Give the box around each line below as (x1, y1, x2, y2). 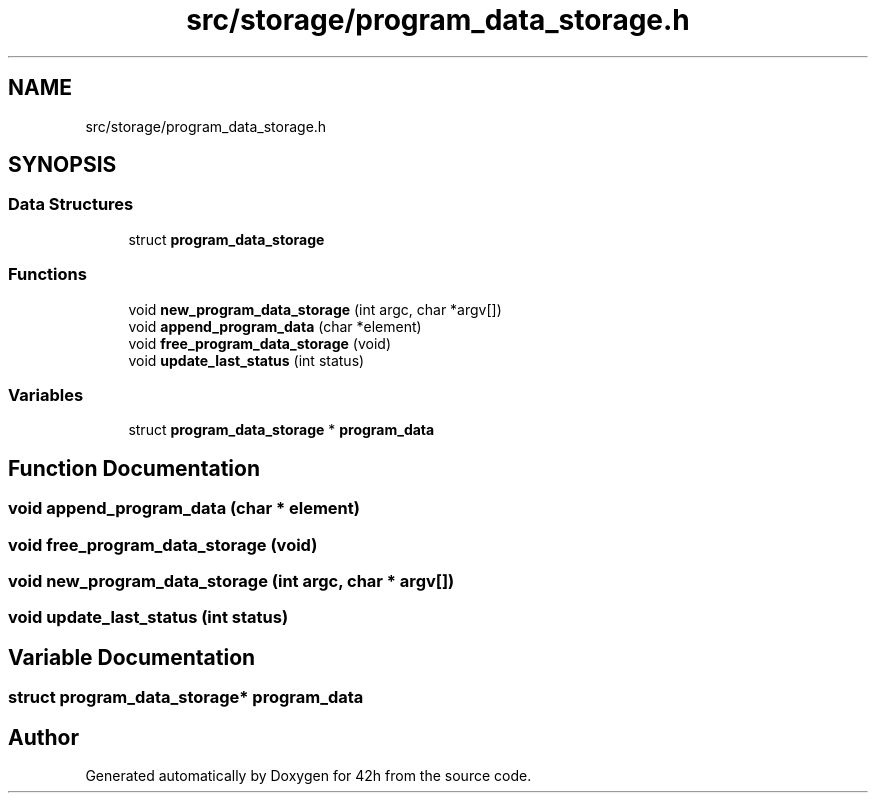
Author (8, 724, 79, 750)
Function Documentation (8, 455, 260, 481)
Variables (8, 384, 84, 405)
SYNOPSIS (8, 152, 117, 178)
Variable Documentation (8, 644, 256, 670)
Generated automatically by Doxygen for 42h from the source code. (85, 766, 532, 784)
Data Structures (8, 194, 134, 215)
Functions (8, 264, 87, 285)
